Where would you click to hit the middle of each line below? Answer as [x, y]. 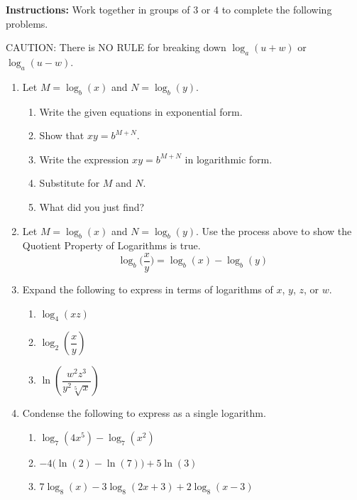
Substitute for [70, 183]
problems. [27, 23]
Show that [62, 135]
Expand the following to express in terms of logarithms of [148, 289]
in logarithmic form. [229, 159]
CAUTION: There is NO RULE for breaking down [116, 47]
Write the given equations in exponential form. [141, 111]
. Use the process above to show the [274, 230]
